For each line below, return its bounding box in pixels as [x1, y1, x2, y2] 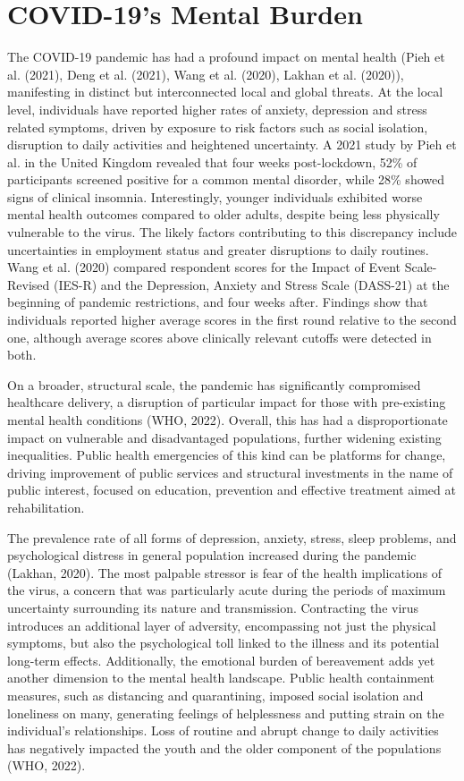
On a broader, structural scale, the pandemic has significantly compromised [7, 375, 421, 394]
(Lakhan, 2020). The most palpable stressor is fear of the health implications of [7, 563, 443, 582]
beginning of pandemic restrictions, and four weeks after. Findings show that [7, 293, 428, 311]
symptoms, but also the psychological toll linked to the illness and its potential [7, 633, 440, 652]
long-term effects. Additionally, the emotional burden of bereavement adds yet [7, 650, 435, 669]
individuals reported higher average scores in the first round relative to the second [7, 310, 457, 329]
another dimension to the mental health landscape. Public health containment [7, 668, 434, 687]
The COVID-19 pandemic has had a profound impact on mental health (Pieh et [7, 47, 445, 66]
